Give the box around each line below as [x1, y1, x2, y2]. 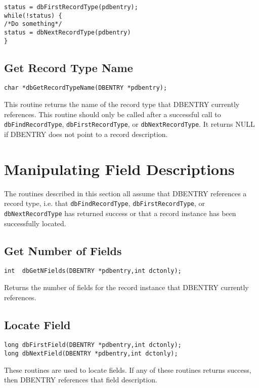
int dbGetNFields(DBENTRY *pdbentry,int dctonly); [4, 267, 182, 275]
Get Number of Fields [4, 242, 122, 258]
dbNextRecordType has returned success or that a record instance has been [4, 207, 236, 218]
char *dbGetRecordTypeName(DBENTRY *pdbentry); [4, 84, 167, 92]
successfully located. [4, 218, 66, 228]
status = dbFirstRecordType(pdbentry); [4, 4, 138, 11]
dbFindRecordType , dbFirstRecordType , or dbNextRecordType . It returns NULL [4, 119, 255, 129]
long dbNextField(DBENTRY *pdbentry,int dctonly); [4, 350, 178, 358]
